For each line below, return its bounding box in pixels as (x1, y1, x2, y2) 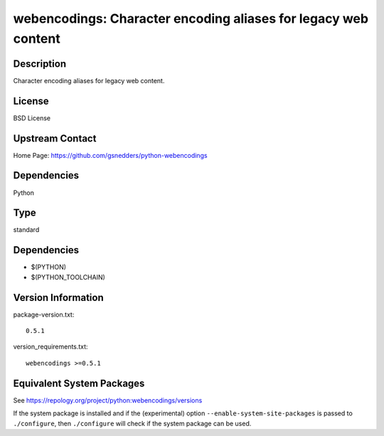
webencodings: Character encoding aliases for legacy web (13, 11, 369, 26)
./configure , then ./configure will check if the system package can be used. (13, 419, 252, 427)
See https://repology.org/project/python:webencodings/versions (13, 395, 203, 405)
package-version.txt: (13, 310, 75, 319)
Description (13, 58, 67, 70)
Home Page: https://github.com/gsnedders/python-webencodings (13, 151, 208, 159)
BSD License (13, 114, 51, 122)
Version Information (13, 292, 104, 304)
